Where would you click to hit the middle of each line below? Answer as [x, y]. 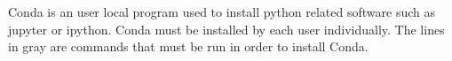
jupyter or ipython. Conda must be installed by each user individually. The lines [226, 29]
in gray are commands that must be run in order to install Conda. [188, 46]
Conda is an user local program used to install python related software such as [222, 11]
